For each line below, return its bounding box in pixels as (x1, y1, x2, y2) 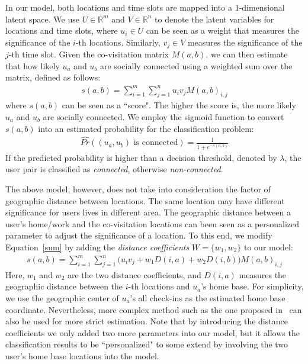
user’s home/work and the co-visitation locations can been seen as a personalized (5, 217, 300, 230)
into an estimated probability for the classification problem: (38, 122, 254, 134)
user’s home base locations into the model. (5, 349, 159, 362)
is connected (133, 138, 178, 147)
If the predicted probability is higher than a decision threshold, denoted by (5, 151, 277, 163)
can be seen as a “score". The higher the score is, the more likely (62, 99, 296, 111)
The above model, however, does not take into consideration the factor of (5, 182, 271, 195)
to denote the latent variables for (155, 12, 274, 25)
